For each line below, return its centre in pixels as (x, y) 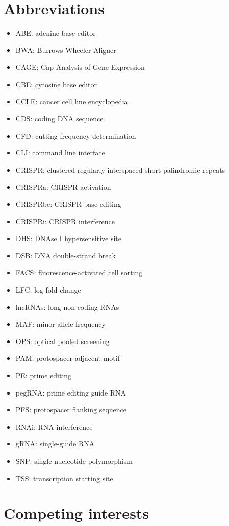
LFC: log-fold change (48, 290)
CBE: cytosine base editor (56, 84)
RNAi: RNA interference (54, 426)
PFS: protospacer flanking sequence (71, 410)
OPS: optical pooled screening (62, 341)
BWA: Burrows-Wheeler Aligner (66, 50)
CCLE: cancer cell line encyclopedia (72, 101)
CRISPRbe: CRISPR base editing (68, 204)
